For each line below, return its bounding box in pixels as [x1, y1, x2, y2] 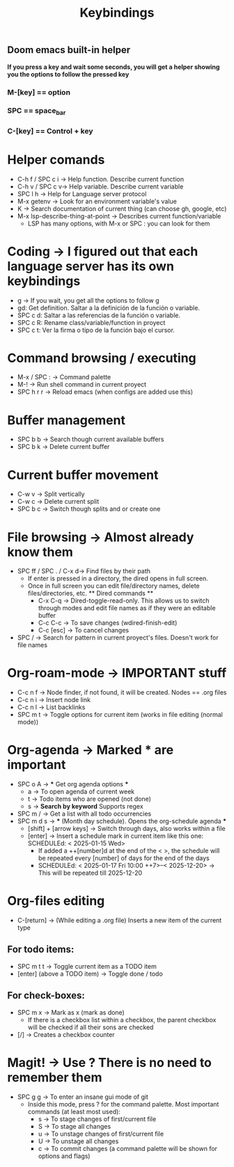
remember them [7, 1070, 102, 1085]
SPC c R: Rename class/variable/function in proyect [17, 318, 166, 326]
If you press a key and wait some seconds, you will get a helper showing [7, 63, 220, 71]
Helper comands [7, 152, 105, 168]
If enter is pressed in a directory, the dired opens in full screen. [27, 574, 208, 582]
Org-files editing [7, 893, 105, 909]
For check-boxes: [7, 990, 85, 1001]
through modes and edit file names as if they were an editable [38, 604, 216, 612]
